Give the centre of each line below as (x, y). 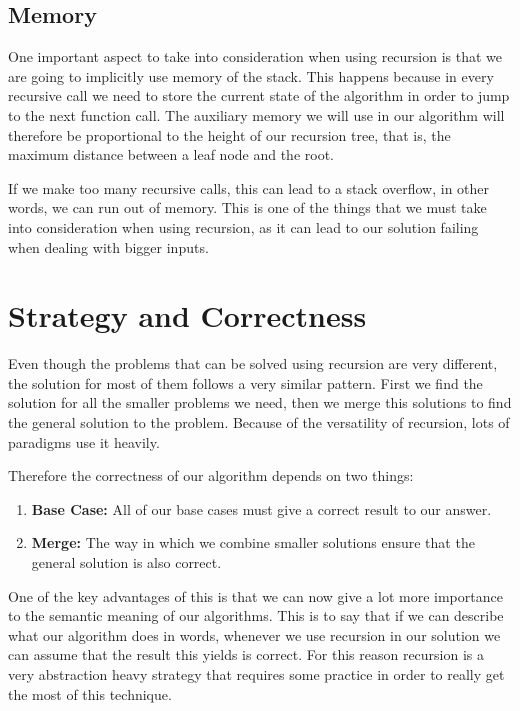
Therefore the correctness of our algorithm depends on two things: (211, 475)
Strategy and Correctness (187, 315)
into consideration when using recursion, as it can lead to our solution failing (243, 226)
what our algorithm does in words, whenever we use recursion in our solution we (254, 634)
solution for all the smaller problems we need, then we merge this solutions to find (260, 402)
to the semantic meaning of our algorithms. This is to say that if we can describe (256, 615)
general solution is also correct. (126, 562)
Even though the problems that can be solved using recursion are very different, (253, 363)
